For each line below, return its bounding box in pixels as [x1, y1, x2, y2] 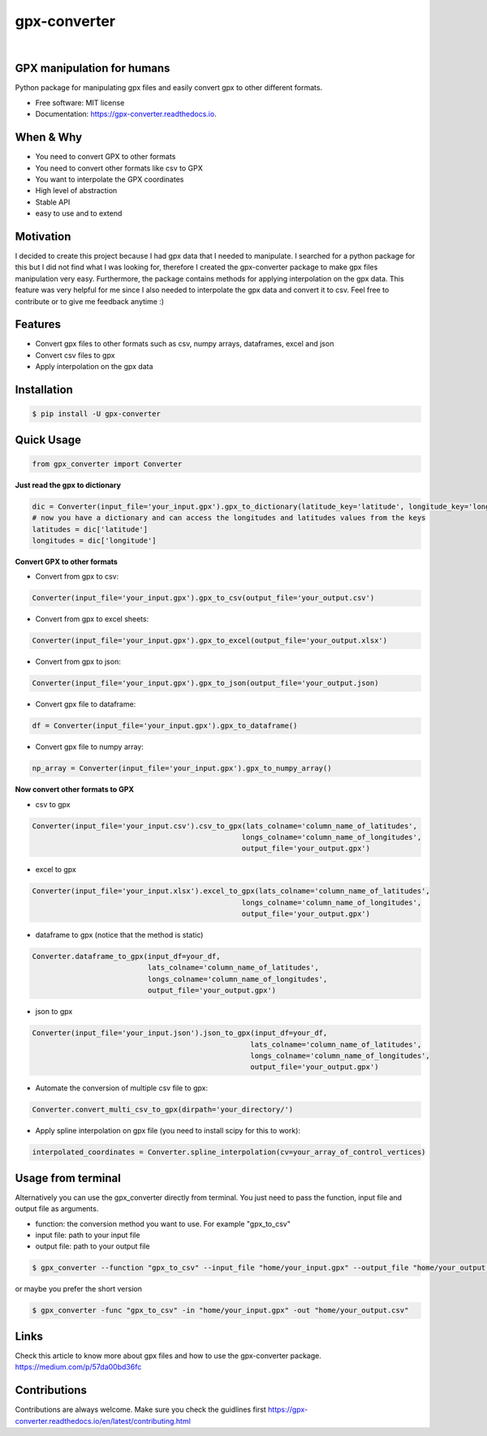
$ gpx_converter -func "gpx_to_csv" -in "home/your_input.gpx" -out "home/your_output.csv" [32, 1306, 409, 1315]
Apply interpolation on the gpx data [35, 362, 153, 372]
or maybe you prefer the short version [15, 1284, 142, 1294]
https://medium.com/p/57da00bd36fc [15, 1362, 142, 1372]
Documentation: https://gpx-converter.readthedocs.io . [35, 110, 217, 119]
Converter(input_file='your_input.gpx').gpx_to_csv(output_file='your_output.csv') [32, 593, 375, 603]
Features [15, 317, 61, 332]
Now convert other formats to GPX [15, 785, 134, 794]
